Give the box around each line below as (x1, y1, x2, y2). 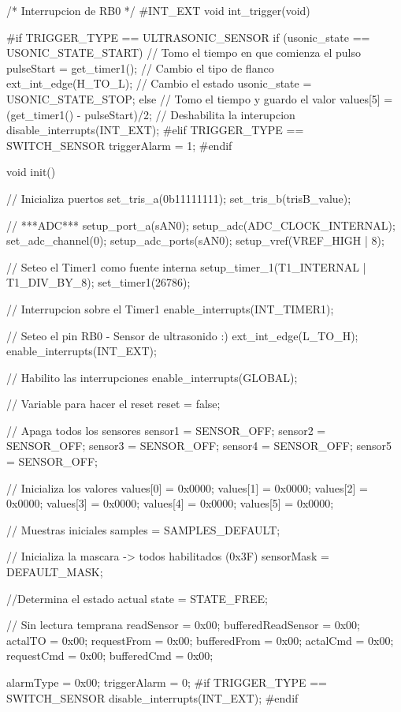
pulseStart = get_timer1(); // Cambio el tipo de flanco (6, 59, 274, 76)
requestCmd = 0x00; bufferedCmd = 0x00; (6, 647, 213, 664)
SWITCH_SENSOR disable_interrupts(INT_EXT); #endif (6, 689, 299, 706)
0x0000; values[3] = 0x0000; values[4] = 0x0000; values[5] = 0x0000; (6, 495, 334, 512)
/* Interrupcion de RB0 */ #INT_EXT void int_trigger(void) (6, 2, 310, 18)
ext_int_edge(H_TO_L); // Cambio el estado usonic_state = (6, 75, 312, 92)
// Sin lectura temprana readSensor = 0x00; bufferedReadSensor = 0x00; (6, 616, 360, 633)
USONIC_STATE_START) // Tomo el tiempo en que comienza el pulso (6, 44, 362, 61)
